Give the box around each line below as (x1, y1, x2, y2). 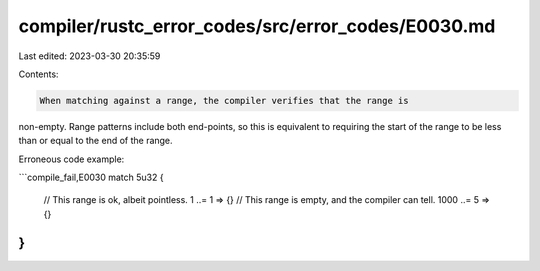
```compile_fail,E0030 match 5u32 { (18, 171, 164, 184)
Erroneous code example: (18, 153, 125, 165)
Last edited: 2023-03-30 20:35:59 (18, 50, 161, 62)
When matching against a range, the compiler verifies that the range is (39, 95, 409, 106)
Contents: (18, 68, 59, 80)
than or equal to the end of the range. (18, 135, 174, 147)
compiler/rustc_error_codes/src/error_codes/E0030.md (18, 15, 496, 37)
